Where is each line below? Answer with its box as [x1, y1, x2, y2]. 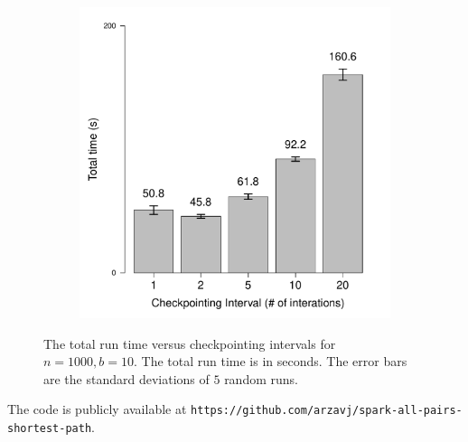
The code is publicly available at [7, 400, 187, 418]
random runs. [224, 369, 298, 388]
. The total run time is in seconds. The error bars [133, 352, 407, 371]
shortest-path [7, 422, 92, 436]
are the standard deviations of [43, 369, 210, 388]
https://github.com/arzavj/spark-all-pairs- [191, 404, 463, 418]
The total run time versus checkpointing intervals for [43, 334, 336, 353]
